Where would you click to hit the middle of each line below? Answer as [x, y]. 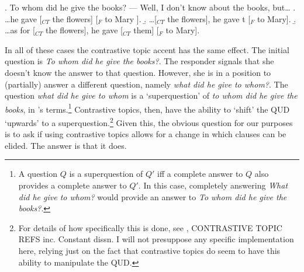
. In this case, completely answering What [213, 185]
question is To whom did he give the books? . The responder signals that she [139, 61]
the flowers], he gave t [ [209, 18]
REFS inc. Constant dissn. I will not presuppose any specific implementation [156, 239]
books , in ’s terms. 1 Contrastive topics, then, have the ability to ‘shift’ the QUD [147, 108]
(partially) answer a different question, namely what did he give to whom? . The [146, 84]
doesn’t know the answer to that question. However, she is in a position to [138, 72]
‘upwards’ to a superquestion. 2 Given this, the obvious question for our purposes [149, 122]
